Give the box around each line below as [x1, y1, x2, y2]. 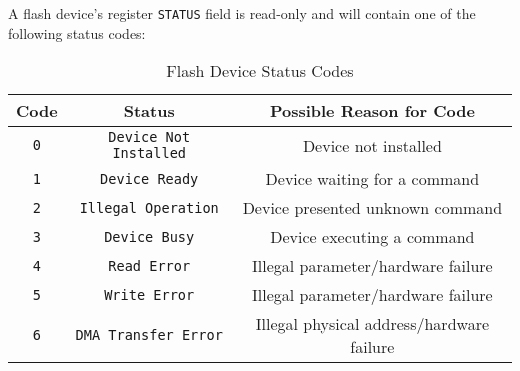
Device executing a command [270, 225, 475, 249]
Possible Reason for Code [269, 99, 475, 123]
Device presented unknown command [242, 196, 503, 220]
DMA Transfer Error [75, 327, 223, 344]
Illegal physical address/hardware [255, 312, 490, 336]
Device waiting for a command [265, 167, 480, 191]
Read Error [108, 257, 191, 274]
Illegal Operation [79, 199, 219, 216]
